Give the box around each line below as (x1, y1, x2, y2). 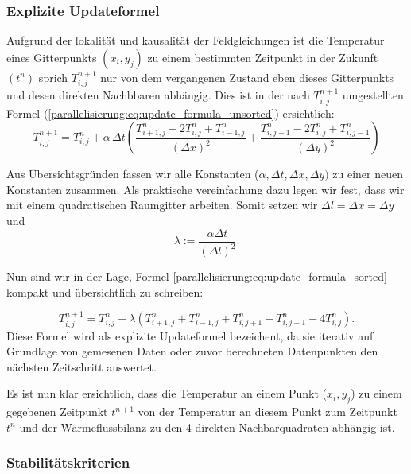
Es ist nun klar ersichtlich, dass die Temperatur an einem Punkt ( (6, 385, 328, 402)
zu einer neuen (332, 165, 403, 182)
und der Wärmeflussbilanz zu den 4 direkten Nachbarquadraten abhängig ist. (19, 418, 395, 435)
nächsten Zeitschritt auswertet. (6, 358, 157, 375)
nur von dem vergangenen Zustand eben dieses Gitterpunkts (100, 68, 394, 85)
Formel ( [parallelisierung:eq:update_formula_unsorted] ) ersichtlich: (6, 104, 335, 121)
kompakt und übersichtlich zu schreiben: (6, 283, 204, 300)
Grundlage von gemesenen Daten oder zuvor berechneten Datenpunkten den (6, 343, 378, 359)
